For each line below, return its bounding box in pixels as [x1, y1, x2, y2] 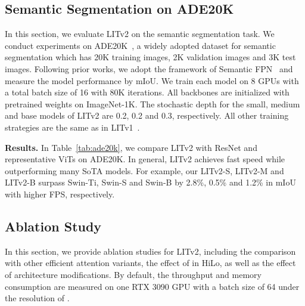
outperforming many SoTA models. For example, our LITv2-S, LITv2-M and [5, 164, 284, 177]
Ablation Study [5, 217, 102, 235]
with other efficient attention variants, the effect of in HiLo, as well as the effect [5, 256, 296, 269]
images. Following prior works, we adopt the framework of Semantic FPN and [5, 62, 293, 75]
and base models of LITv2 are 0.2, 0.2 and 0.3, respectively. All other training [5, 109, 289, 122]
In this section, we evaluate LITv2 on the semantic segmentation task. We [5, 27, 275, 40]
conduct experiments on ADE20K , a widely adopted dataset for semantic [5, 39, 276, 51]
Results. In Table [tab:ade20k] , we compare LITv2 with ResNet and [5, 141, 257, 153]
